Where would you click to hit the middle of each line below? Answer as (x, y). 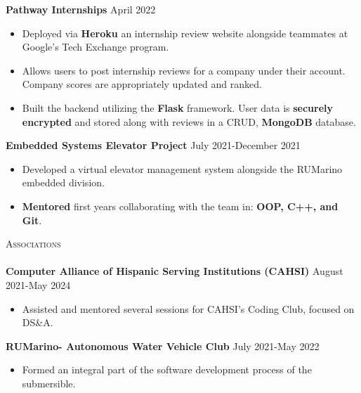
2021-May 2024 (38, 284)
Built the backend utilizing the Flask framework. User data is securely (178, 107)
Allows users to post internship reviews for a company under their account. (184, 70)
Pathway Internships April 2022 (81, 9)
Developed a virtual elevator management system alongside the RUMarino (182, 168)
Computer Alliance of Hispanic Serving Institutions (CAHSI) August (175, 271)
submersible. (49, 383)
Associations (33, 244)
